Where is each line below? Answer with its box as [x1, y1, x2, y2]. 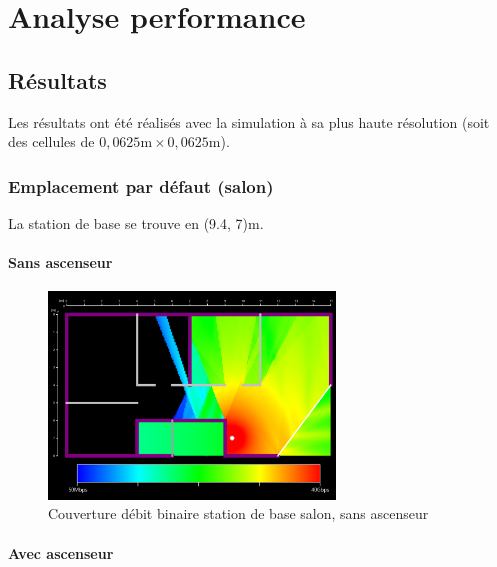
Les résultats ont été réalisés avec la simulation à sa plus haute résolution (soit [8, 111, 490, 132]
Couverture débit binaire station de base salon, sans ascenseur [48, 503, 429, 524]
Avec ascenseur [8, 542, 114, 563]
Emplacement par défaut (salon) [8, 173, 274, 198]
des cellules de [8, 131, 95, 152]
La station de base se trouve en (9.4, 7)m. [8, 212, 264, 233]
